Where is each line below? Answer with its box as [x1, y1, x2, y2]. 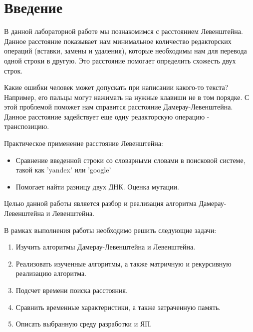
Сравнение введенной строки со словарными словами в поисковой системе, [15, 154, 246, 165]
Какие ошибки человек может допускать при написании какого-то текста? [4, 82, 229, 92]
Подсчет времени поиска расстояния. [15, 285, 128, 295]
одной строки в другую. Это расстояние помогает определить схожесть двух [4, 55, 236, 65]
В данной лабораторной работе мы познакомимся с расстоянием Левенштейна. [4, 26, 243, 36]
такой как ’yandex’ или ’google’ [15, 164, 111, 175]
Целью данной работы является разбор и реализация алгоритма [4, 198, 197, 208]
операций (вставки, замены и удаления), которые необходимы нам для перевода [4, 45, 247, 56]
